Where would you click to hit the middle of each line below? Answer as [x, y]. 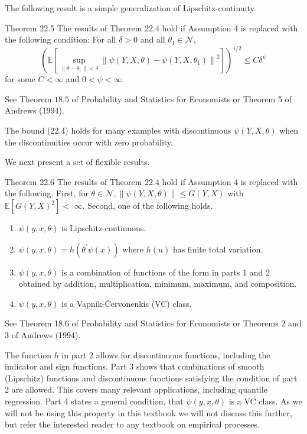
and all [153, 39]
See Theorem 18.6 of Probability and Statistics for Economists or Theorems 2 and [153, 323]
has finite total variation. [218, 249]
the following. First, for [47, 193]
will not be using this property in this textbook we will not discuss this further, [148, 412]
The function [28, 354]
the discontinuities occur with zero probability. [89, 142]
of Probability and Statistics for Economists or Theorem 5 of [182, 98]
